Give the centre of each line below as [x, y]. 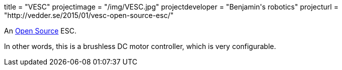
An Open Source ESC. [40, 31]
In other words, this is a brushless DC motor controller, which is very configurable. [140, 46]
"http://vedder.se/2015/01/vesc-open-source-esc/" [89, 15]
